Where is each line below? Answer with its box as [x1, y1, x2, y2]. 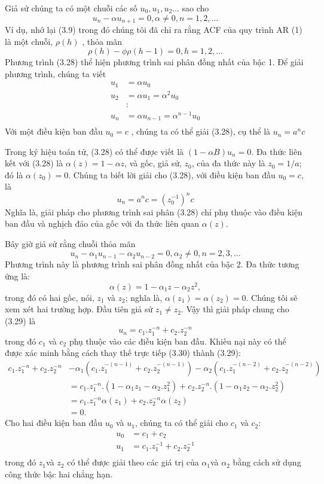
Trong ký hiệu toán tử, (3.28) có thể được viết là [5, 145, 184, 157]
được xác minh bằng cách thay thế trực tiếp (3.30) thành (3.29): [5, 346, 241, 359]
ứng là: [5, 269, 30, 282]
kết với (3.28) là [5, 157, 63, 169]
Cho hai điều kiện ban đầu [5, 416, 102, 429]
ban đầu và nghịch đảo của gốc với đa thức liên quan [5, 217, 200, 230]
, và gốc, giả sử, [124, 157, 182, 169]
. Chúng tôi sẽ [246, 291, 298, 303]
